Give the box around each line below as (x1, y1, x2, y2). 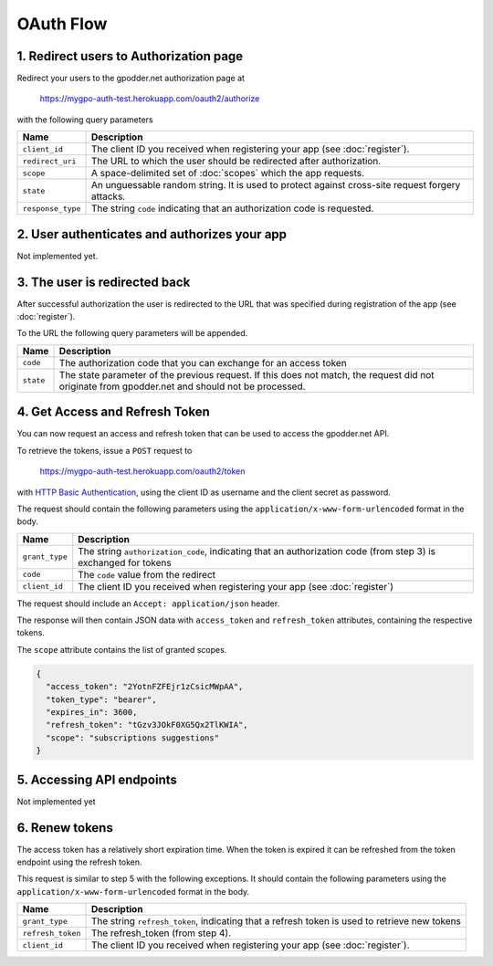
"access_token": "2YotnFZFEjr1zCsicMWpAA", (46, 681, 244, 692)
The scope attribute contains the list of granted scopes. (16, 644, 227, 655)
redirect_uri (22, 156, 77, 166)
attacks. (90, 190, 126, 203)
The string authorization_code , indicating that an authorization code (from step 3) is (78, 544, 436, 557)
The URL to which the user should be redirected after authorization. (90, 155, 382, 168)
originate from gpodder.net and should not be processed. (58, 380, 306, 393)
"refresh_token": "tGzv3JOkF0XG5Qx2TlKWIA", (46, 719, 248, 730)
